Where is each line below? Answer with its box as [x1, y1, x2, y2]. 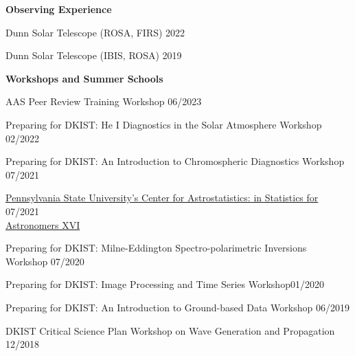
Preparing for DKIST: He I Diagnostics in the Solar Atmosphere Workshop [5, 117, 322, 131]
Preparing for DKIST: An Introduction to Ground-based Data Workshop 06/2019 [5, 300, 350, 314]
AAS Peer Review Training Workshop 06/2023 [5, 94, 202, 109]
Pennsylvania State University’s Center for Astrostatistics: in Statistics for [5, 190, 319, 205]
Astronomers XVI [5, 217, 80, 232]
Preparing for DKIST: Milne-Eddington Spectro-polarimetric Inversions [5, 241, 307, 255]
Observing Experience [5, 2, 112, 16]
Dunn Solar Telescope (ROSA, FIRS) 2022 [5, 25, 185, 39]
